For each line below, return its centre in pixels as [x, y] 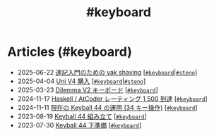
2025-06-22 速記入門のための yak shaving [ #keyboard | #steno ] [107, 72]
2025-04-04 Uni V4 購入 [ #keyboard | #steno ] [82, 81]
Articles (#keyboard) [70, 52]
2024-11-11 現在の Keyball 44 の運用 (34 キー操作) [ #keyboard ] [107, 107]
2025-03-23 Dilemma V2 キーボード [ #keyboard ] [88, 89]
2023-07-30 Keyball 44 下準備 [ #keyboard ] [79, 125]
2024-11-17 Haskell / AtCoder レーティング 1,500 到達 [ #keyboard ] [112, 99]
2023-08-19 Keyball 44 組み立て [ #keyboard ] [82, 116]
